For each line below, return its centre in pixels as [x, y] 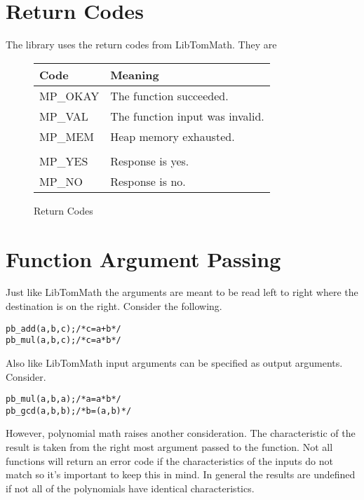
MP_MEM [67, 136]
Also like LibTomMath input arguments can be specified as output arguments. [174, 362]
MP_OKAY [69, 95]
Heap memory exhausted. [173, 136]
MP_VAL [64, 116]
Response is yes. [150, 161]
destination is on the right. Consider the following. [114, 306]
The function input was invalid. [187, 116]
